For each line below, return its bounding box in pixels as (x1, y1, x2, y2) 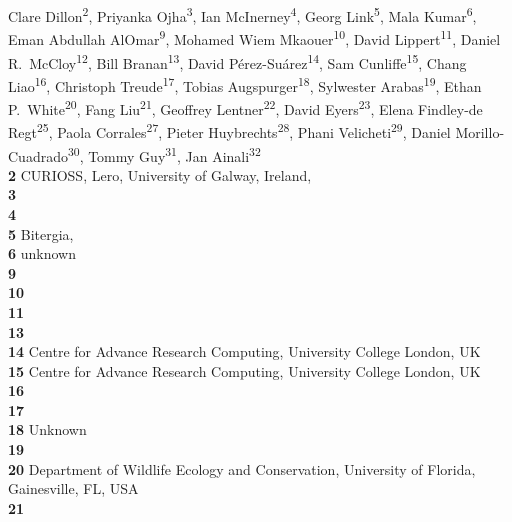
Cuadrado (8, 145, 68, 166)
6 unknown (8, 243, 76, 264)
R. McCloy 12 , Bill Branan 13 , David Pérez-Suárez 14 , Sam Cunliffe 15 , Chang (8, 49, 467, 73)
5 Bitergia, (8, 223, 74, 244)
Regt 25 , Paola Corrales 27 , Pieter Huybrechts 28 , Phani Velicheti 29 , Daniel (8, 119, 451, 142)
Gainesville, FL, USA (8, 478, 139, 499)
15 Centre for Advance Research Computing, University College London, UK (8, 360, 481, 381)
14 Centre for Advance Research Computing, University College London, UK (8, 341, 481, 362)
